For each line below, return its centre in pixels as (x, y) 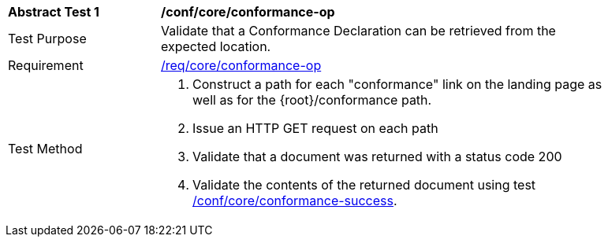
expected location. (216, 46)
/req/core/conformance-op (241, 65)
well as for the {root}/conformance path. (312, 100)
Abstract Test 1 (54, 12)
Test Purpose (47, 39)
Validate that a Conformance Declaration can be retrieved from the (358, 31)
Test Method (45, 149)
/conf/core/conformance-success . (295, 201)
